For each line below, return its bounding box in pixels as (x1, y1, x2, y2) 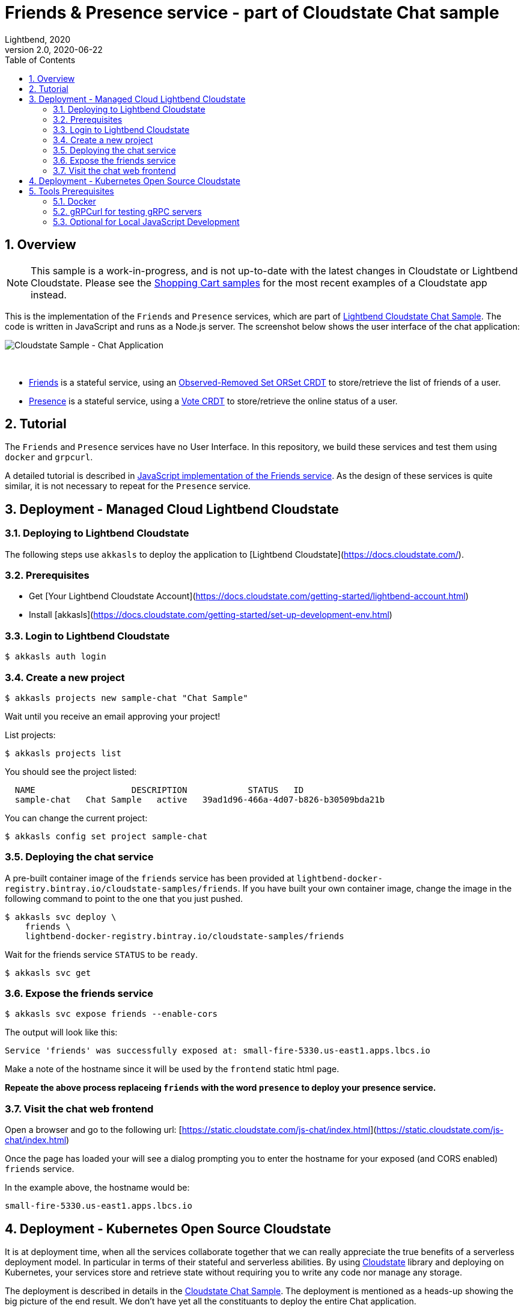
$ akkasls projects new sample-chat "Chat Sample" (5, 693, 248, 703)
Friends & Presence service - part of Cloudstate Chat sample (5, 2, 499, 23)
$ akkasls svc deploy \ (5, 912, 117, 922)
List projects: (5, 729, 56, 740)
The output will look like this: (5, 1027, 118, 1038)
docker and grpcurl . (5, 452, 93, 463)
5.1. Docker (53, 196, 96, 206)
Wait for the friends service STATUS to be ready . (5, 949, 198, 960)
